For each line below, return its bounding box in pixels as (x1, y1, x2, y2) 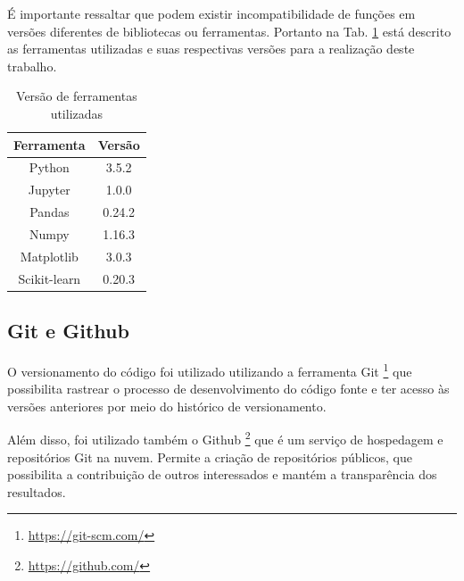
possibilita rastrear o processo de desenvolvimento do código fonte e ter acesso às (7, 379, 450, 398)
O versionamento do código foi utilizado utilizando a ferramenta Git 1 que (7, 359, 412, 380)
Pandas (29, 203, 70, 221)
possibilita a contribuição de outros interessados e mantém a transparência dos (7, 465, 437, 484)
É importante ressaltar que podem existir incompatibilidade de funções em (7, 4, 416, 22)
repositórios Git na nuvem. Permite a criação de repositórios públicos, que (7, 447, 412, 466)
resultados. (7, 482, 66, 501)
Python (29, 158, 70, 177)
